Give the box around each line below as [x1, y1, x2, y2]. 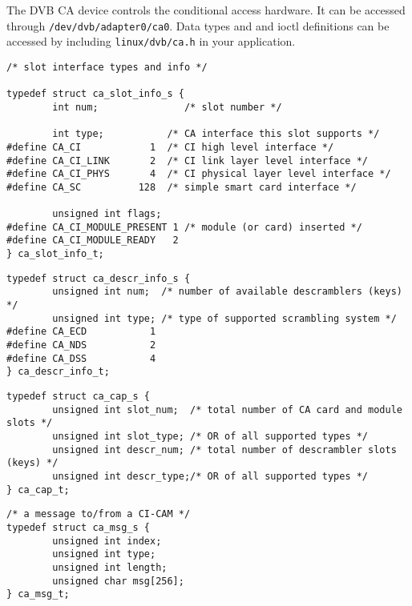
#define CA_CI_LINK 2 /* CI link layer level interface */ [6, 155, 369, 167]
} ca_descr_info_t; [6, 366, 110, 378]
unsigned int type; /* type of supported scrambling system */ [52, 312, 397, 324]
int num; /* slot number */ [52, 101, 282, 113]
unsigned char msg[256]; [52, 575, 184, 587]
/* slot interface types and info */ [6, 61, 208, 73]
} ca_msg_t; [6, 588, 70, 600]
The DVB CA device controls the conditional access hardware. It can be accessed [6, 2, 406, 18]
